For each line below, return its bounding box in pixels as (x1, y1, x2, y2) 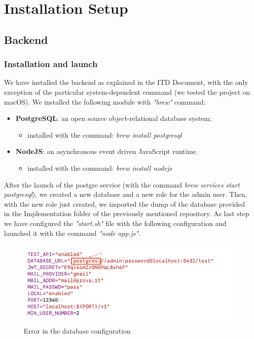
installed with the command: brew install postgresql (27, 129, 182, 140)
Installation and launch (4, 58, 98, 70)
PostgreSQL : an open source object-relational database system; (15, 113, 212, 123)
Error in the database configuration (24, 326, 131, 336)
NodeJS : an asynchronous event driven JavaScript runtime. (15, 146, 198, 156)
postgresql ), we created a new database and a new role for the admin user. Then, (4, 189, 247, 199)
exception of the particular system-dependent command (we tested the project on (4, 86, 250, 97)
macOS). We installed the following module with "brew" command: (4, 96, 206, 107)
